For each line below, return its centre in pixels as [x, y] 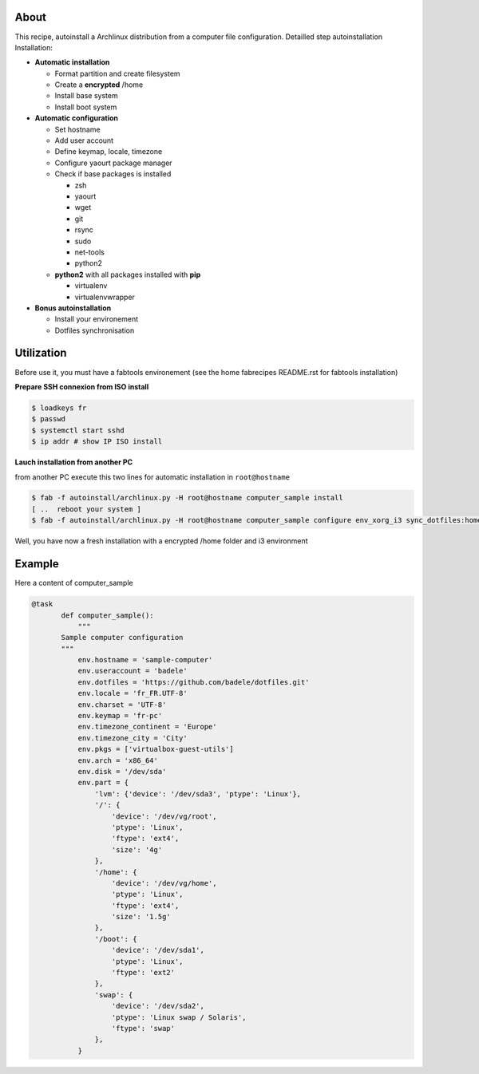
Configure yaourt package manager [113, 163]
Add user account [84, 140]
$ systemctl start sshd [78, 430]
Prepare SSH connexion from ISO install [82, 386]
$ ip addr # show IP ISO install [97, 442]
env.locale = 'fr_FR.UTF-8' [133, 693]
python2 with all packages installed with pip [128, 274]
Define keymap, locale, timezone [109, 152]
